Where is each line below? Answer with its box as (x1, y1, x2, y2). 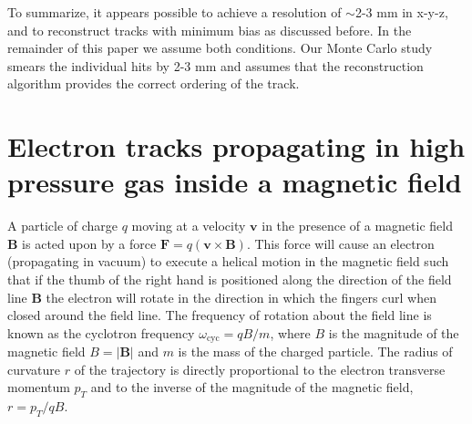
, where (270, 323, 311, 342)
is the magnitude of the (328, 323, 459, 342)
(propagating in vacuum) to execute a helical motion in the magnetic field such (7, 252, 449, 271)
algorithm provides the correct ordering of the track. (7, 74, 300, 93)
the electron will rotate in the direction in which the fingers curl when (46, 287, 437, 306)
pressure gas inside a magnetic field (7, 163, 462, 201)
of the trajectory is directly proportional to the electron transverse (74, 359, 446, 378)
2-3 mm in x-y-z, (354, 3, 448, 21)
